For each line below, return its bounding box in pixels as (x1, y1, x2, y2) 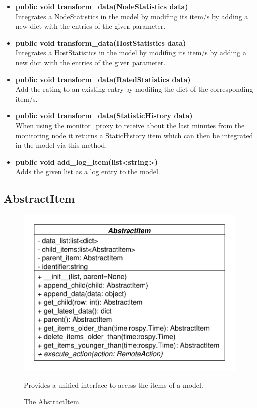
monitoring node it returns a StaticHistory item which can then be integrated (15, 130, 253, 140)
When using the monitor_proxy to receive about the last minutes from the (15, 120, 245, 130)
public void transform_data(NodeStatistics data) (15, 1, 188, 11)
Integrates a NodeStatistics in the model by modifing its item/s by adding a (15, 11, 248, 21)
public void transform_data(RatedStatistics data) (15, 74, 191, 84)
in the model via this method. (15, 140, 107, 150)
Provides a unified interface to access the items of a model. (24, 379, 203, 390)
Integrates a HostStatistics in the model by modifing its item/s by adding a (15, 47, 246, 58)
